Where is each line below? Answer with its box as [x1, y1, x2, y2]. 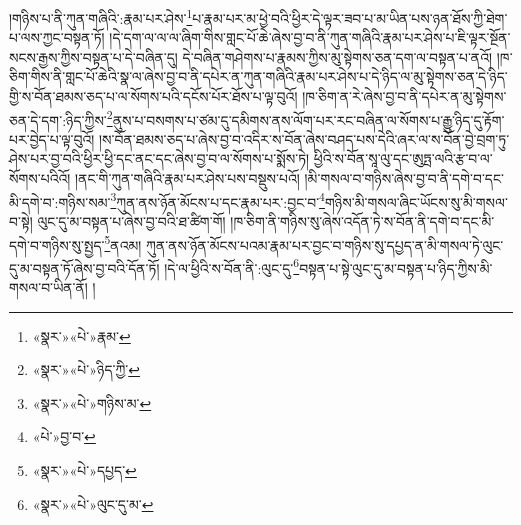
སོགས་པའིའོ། [9, 168, 71, 189]
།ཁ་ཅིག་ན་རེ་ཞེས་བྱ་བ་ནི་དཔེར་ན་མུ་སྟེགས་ [302, 86, 507, 107]
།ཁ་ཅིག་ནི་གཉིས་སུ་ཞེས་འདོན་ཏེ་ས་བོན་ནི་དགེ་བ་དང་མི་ [230, 210, 495, 231]
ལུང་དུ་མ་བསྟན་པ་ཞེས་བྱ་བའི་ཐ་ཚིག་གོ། [37, 210, 226, 231]
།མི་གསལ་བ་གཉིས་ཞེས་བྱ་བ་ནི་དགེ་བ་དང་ [304, 168, 504, 189]
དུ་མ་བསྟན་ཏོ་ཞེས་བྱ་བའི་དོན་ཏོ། [9, 257, 160, 278]
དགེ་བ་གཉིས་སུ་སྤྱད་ [9, 234, 105, 255]
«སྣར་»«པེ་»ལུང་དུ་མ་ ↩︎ [32, 493, 154, 514]
